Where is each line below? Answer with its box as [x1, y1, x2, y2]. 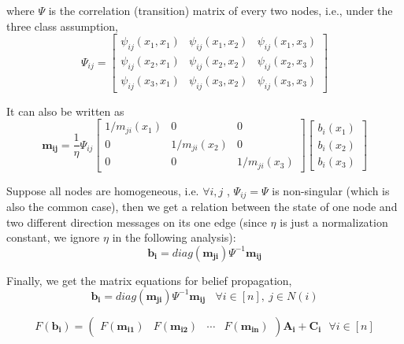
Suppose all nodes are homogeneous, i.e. [6, 182, 199, 198]
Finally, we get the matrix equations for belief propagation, [6, 272, 292, 288]
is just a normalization [280, 213, 388, 230]
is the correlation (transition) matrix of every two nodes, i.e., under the [48, 2, 393, 18]
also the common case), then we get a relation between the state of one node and [6, 198, 398, 215]
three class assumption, [6, 17, 118, 34]
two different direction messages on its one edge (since [6, 213, 267, 230]
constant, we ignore [6, 229, 100, 246]
